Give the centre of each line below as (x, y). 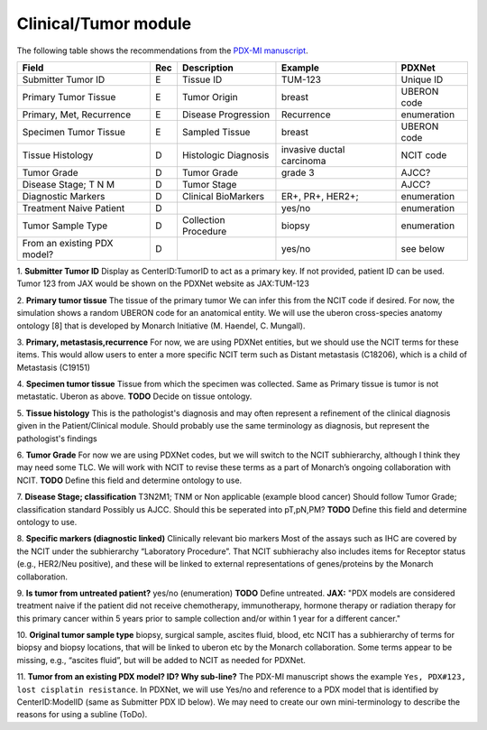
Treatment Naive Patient (74, 208)
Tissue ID (202, 79)
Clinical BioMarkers (223, 196)
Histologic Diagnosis (225, 155)
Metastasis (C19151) (53, 367)
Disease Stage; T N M (69, 184)
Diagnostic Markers (64, 196)
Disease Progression (226, 115)
